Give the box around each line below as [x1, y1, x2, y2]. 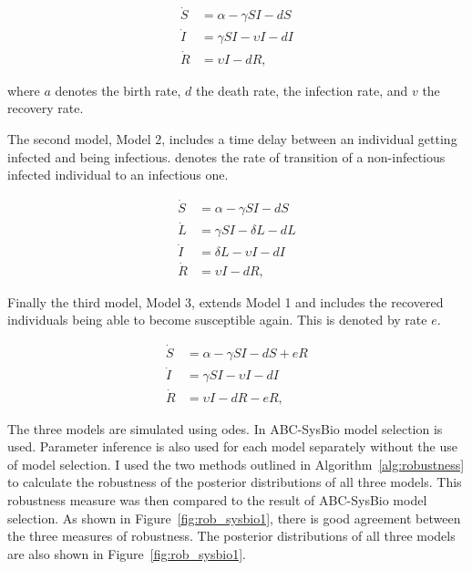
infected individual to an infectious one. [7, 165, 229, 184]
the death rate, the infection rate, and [195, 80, 408, 99]
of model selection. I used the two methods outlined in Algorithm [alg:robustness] [7, 454, 465, 473]
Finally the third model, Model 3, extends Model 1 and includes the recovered [7, 292, 444, 311]
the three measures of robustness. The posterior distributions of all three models [7, 526, 456, 545]
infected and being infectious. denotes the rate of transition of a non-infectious [7, 147, 446, 166]
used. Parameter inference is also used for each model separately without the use [7, 437, 457, 456]
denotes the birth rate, [55, 80, 181, 99]
